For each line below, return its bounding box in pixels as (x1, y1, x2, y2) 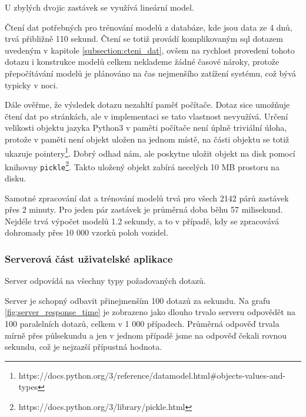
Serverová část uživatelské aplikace (5, 251, 173, 266)
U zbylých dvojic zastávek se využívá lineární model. (5, 1, 194, 13)
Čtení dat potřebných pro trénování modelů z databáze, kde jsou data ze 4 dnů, (5, 21, 292, 33)
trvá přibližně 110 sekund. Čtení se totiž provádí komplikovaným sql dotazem (5, 32, 283, 45)
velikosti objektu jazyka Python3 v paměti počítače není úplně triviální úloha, (5, 121, 287, 134)
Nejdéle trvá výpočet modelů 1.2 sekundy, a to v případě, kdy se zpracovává (5, 214, 280, 227)
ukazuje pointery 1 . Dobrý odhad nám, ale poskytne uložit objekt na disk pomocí (5, 145, 295, 159)
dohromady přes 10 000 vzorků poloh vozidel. (5, 226, 168, 239)
